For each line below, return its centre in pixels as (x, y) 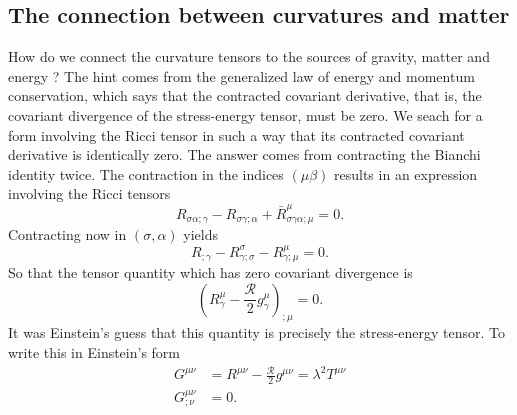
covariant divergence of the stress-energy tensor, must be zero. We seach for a (245, 114)
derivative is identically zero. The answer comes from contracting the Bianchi (244, 154)
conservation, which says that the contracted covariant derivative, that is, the (245, 95)
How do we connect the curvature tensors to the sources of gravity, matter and (249, 56)
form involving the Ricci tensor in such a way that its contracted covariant (236, 134)
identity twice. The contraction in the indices (146, 173)
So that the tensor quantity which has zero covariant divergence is (210, 271)
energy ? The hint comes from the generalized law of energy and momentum (241, 75)
